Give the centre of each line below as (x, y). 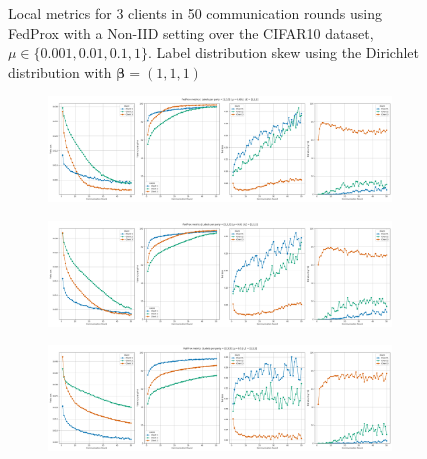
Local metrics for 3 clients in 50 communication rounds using (195, 13)
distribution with (60, 71)
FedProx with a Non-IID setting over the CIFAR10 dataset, (191, 32)
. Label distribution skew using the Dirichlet (283, 52)
